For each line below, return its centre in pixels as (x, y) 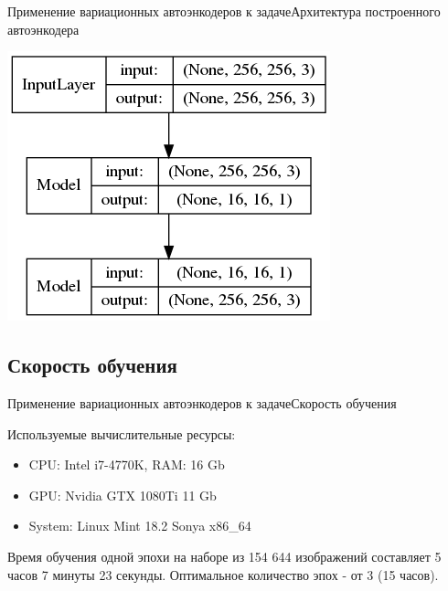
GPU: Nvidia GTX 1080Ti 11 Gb (123, 495)
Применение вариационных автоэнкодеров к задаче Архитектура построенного (224, 11)
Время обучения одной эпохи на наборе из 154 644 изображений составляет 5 (224, 556)
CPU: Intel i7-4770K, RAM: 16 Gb (127, 464)
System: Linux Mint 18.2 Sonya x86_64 (140, 526)
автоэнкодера (43, 29)
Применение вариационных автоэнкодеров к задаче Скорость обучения (202, 402)
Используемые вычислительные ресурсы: (122, 433)
